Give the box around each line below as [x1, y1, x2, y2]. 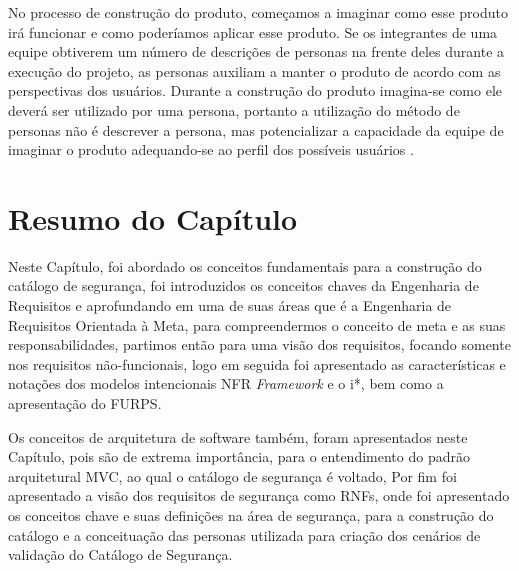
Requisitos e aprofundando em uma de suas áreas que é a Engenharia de [8, 295, 452, 316]
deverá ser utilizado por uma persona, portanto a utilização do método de [8, 99, 460, 120]
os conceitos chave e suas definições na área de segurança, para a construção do [8, 505, 494, 525]
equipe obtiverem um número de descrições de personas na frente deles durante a [8, 41, 505, 62]
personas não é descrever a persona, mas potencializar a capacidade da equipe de [8, 119, 504, 140]
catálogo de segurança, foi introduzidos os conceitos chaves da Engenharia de [8, 275, 479, 296]
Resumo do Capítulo [8, 197, 298, 238]
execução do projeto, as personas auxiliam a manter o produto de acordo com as [8, 60, 501, 81]
